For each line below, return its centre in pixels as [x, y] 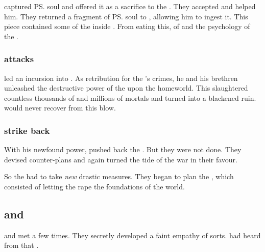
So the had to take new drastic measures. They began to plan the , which [119, 176]
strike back [27, 130]
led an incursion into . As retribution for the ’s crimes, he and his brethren [121, 78]
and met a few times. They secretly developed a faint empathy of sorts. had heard [132, 235]
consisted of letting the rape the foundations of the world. [94, 186]
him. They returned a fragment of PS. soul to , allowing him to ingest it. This [126, 16]
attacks [19, 59]
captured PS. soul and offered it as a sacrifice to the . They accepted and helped [130, 6]
